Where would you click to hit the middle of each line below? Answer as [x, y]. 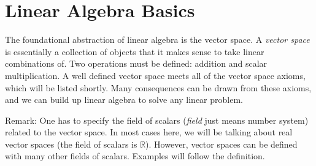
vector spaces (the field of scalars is [71, 144]
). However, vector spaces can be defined [222, 144]
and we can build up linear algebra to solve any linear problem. [124, 100]
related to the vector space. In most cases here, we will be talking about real [149, 132]
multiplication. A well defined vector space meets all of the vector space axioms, [155, 75]
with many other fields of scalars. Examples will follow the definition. [135, 156]
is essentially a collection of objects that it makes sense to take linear [135, 51]
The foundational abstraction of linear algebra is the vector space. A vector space [157, 40]
